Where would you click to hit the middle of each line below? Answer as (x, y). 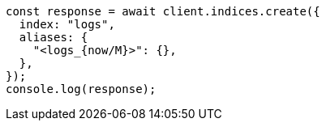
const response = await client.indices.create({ (163, 11)
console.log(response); (81, 89)
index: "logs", (67, 24)
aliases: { (54, 37)
